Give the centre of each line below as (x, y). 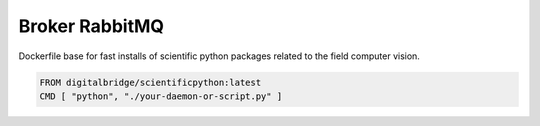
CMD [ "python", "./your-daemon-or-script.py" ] (161, 96)
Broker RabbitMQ (91, 26)
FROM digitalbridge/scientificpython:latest (150, 82)
